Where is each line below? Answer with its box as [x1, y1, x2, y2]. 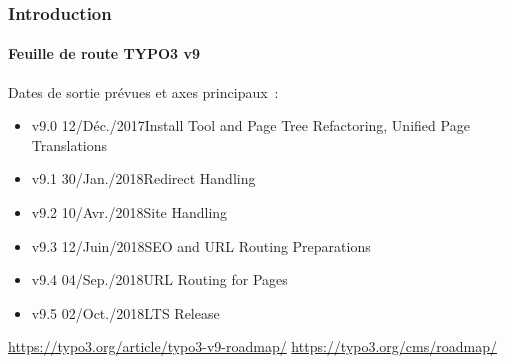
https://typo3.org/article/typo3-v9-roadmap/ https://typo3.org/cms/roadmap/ [8, 336, 497, 357]
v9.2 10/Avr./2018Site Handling [31, 202, 228, 223]
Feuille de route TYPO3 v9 [8, 43, 200, 64]
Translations [31, 134, 108, 155]
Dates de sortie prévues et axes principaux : [8, 81, 279, 102]
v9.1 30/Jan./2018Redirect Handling [31, 168, 256, 189]
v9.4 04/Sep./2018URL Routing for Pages [31, 269, 288, 290]
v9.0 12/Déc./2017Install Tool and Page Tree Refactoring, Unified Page [31, 115, 470, 136]
